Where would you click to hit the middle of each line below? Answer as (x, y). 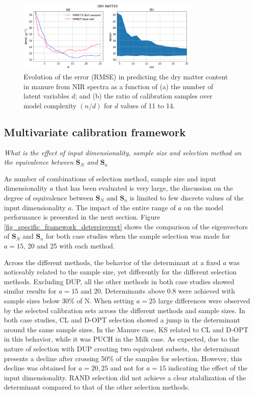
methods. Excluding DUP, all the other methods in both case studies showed (119, 281)
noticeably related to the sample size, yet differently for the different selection (120, 272)
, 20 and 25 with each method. (69, 245)
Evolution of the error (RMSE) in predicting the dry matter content (126, 77)
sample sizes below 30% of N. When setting (69, 300)
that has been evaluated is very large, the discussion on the (144, 188)
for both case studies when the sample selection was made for (138, 236)
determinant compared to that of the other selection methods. (97, 387)
